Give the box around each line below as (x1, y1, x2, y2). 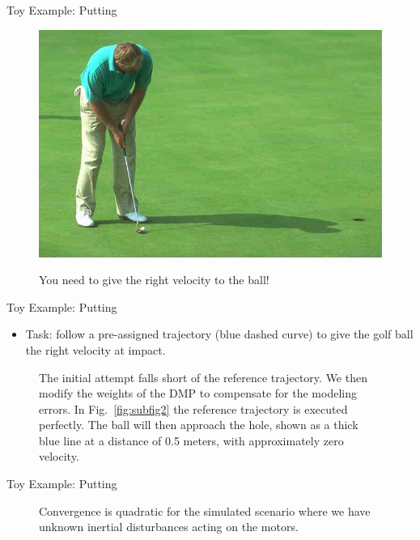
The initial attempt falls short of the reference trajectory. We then (39, 368, 367, 385)
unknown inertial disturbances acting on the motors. (39, 518, 299, 535)
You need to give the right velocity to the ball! (39, 271, 269, 288)
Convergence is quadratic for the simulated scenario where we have (39, 502, 371, 519)
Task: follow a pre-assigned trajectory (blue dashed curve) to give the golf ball (25, 325, 414, 342)
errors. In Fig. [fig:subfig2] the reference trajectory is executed (39, 400, 348, 417)
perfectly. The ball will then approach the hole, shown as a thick (39, 416, 358, 433)
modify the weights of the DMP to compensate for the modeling (39, 385, 357, 402)
